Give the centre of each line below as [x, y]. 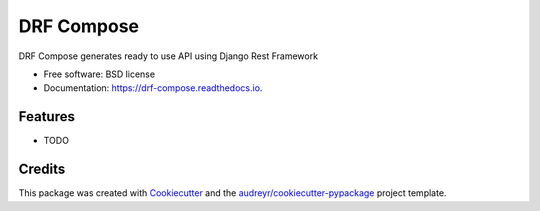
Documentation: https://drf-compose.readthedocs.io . [153, 88]
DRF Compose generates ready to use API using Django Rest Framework [168, 56]
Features [46, 116]
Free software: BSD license [99, 74]
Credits [42, 169]
